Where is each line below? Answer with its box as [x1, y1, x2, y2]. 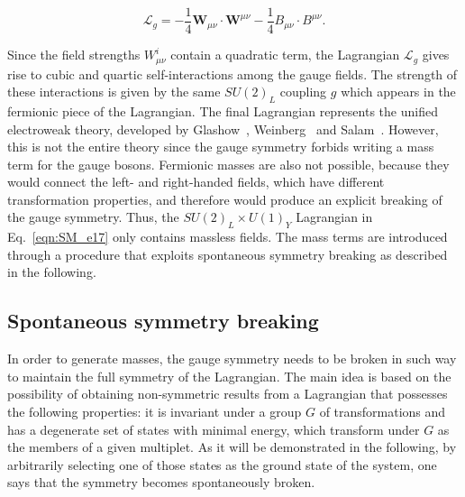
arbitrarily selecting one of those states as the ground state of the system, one [7, 455, 437, 474]
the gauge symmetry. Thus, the [7, 207, 179, 226]
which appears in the [341, 82, 456, 101]
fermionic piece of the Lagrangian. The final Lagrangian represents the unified [7, 101, 438, 120]
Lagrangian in [296, 207, 373, 226]
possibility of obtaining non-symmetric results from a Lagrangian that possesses [7, 384, 448, 403]
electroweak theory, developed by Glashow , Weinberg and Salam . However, [7, 119, 439, 138]
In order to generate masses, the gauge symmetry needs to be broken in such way [7, 349, 457, 368]
